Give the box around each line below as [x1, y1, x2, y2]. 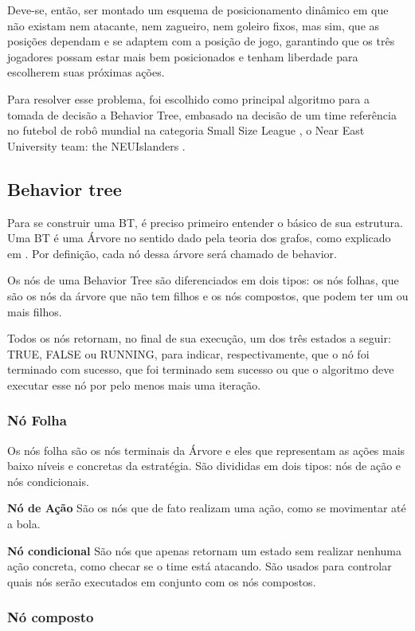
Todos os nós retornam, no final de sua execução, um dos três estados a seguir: [7, 330, 391, 347]
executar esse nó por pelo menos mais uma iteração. [7, 376, 261, 393]
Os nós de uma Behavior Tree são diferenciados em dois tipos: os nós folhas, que [7, 272, 399, 288]
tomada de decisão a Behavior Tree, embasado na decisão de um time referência [7, 106, 397, 123]
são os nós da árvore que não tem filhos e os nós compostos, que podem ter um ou [7, 287, 409, 304]
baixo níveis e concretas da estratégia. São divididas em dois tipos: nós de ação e [7, 457, 401, 474]
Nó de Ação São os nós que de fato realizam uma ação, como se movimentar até [7, 500, 406, 516]
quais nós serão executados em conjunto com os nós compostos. [7, 573, 316, 590]
